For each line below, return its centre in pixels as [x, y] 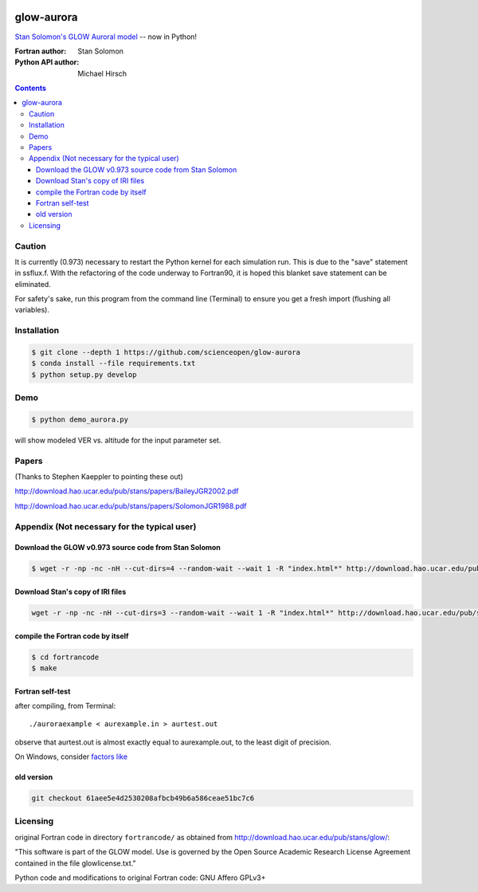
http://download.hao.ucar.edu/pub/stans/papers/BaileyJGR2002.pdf [127, 491]
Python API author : [47, 62]
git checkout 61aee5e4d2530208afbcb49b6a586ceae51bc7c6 [143, 798]
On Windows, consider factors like [71, 756]
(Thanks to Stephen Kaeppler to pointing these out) [99, 477]
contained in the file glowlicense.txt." [75, 863]
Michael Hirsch [102, 73]
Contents [31, 88]
